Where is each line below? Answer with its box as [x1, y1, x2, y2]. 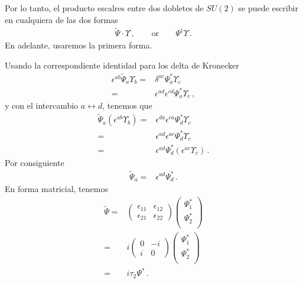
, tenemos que [102, 99, 152, 112]
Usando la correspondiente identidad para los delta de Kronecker [5, 59, 239, 71]
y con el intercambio [5, 99, 79, 112]
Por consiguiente [5, 156, 64, 168]
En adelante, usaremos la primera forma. [5, 39, 152, 51]
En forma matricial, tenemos [5, 182, 108, 194]
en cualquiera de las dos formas [5, 13, 118, 25]
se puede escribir [238, 2, 298, 14]
